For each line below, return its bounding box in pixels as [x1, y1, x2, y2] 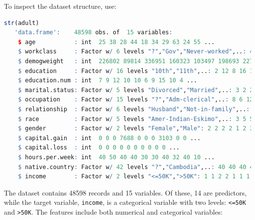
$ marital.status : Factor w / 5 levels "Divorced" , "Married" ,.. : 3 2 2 [18, 86, 254, 94]
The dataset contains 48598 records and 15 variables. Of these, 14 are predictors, [4, 187, 247, 197]
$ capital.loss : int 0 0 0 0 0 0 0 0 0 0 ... [18, 144, 180, 151]
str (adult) [4, 19, 39, 26]
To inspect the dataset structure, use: [4, 1, 117, 11]
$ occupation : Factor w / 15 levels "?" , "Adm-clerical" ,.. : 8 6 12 [18, 96, 254, 103]
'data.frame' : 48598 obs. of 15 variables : [14, 29, 173, 36]
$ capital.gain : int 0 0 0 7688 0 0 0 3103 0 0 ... [18, 134, 201, 142]
